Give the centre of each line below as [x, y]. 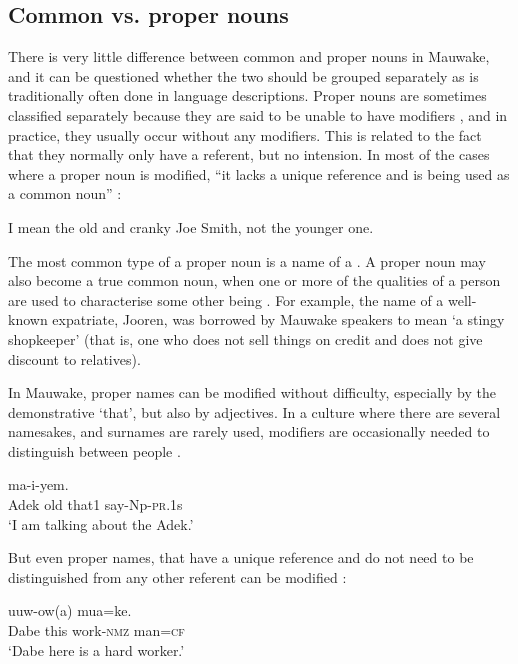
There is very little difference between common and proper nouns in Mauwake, [249, 56]
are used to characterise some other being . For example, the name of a [226, 299]
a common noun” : [65, 193]
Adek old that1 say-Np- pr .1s [95, 504]
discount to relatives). [74, 358]
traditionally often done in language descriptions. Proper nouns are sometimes [247, 95]
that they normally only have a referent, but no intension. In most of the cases [249, 154]
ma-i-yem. [38, 484]
